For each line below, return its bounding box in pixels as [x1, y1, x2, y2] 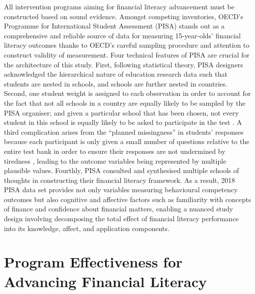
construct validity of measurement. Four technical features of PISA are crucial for [4, 49, 250, 59]
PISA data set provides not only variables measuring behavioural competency [4, 184, 238, 195]
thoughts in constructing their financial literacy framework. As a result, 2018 [4, 175, 235, 185]
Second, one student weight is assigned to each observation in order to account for [4, 88, 251, 98]
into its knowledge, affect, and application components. [4, 223, 170, 233]
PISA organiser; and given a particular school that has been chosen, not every [4, 107, 239, 118]
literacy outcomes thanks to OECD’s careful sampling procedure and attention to [4, 40, 250, 50]
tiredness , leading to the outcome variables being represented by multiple [4, 155, 227, 166]
